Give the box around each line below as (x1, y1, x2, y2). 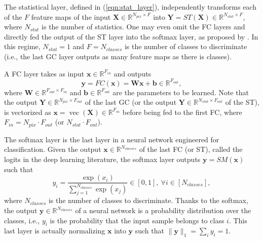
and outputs (114, 68, 152, 78)
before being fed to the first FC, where (122, 106, 242, 117)
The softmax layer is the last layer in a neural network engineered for (4, 134, 219, 144)
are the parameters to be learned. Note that (112, 87, 249, 97)
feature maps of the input (31, 11, 111, 22)
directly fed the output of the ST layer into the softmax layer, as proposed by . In (4, 31, 258, 42)
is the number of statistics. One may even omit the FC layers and (42, 21, 245, 32)
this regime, (4, 41, 41, 52)
